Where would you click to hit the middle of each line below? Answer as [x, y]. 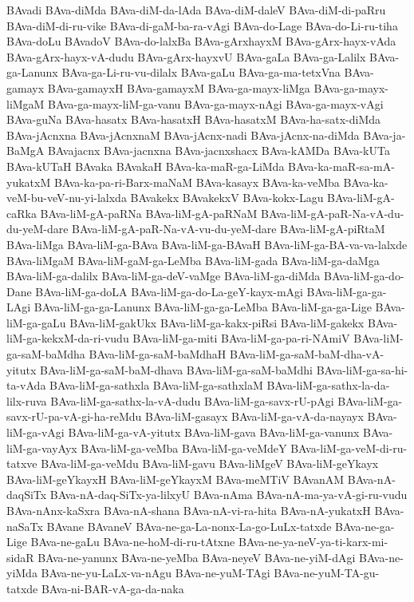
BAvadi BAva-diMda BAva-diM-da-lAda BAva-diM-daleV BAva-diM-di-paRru [196, 10]
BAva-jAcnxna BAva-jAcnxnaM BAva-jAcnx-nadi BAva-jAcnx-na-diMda [183, 135]
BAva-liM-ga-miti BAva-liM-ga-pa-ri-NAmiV [241, 338]
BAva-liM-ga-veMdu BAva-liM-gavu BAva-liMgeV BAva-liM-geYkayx [210, 463]
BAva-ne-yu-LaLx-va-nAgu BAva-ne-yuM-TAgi [156, 573]
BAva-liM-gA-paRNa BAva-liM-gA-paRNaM [149, 213]
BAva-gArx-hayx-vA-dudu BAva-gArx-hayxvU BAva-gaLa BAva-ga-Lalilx [186, 56]
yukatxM [29, 182]
